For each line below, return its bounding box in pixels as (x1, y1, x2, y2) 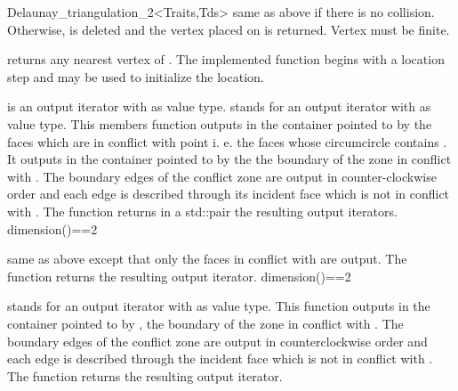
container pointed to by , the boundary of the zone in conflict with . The (7, 314, 404, 332)
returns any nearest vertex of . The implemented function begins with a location (7, 50, 445, 69)
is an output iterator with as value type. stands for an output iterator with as (7, 97, 431, 116)
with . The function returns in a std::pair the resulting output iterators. (7, 201, 398, 220)
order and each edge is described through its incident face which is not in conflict (7, 184, 450, 203)
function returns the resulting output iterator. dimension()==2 (7, 266, 351, 285)
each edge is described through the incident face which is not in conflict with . (7, 349, 433, 368)
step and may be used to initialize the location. (7, 67, 264, 86)
